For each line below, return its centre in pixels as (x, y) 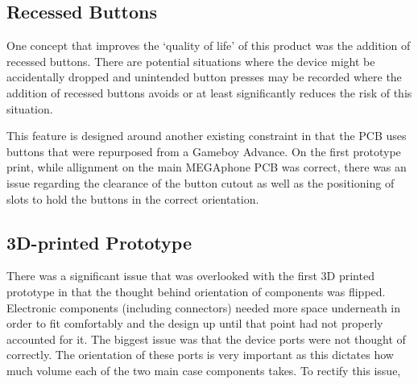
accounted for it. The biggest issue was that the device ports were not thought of (206, 339)
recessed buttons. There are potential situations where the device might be (191, 61)
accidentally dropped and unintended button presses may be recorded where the (204, 77)
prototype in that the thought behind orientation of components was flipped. (196, 291)
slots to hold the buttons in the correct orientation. (133, 198)
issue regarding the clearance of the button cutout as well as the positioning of (201, 182)
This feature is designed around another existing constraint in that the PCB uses (207, 136)
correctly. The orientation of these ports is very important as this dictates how (200, 355)
